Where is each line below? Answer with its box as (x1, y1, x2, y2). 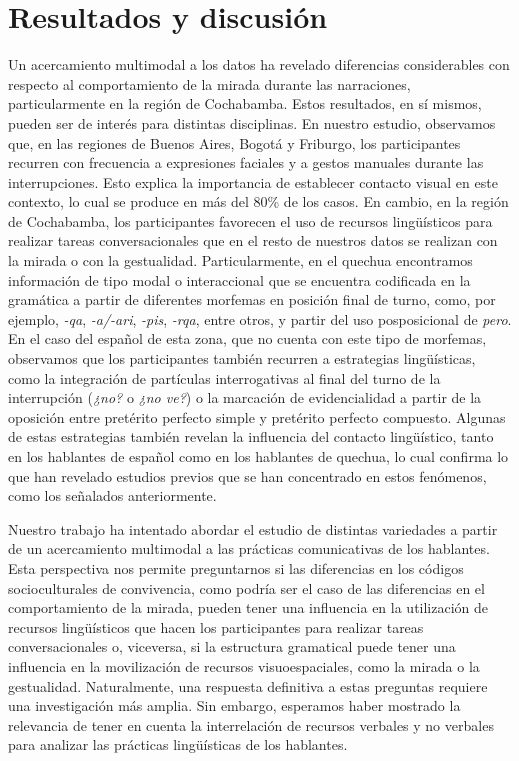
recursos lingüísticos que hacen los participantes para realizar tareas (8, 616, 424, 637)
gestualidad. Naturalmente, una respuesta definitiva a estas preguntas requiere (8, 675, 488, 696)
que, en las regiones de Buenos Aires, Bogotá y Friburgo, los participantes (8, 132, 461, 153)
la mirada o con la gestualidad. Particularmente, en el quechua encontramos (8, 250, 473, 271)
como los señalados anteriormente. (8, 485, 217, 506)
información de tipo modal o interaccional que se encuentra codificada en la (8, 269, 471, 290)
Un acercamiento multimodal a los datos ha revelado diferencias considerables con (8, 54, 510, 75)
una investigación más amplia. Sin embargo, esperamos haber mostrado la (8, 695, 461, 716)
